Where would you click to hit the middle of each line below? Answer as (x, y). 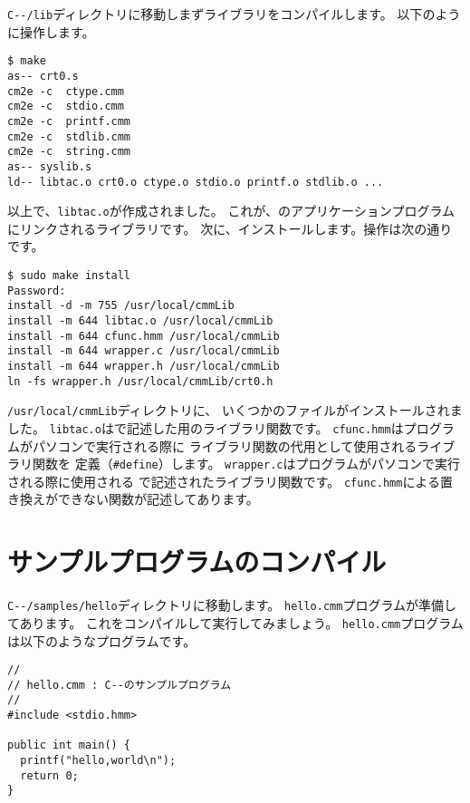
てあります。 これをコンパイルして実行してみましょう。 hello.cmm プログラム (235, 622)
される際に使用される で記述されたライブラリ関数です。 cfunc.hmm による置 (230, 481)
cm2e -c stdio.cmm (66, 106)
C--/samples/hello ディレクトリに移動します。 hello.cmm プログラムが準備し (232, 605)
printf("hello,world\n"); (98, 761)
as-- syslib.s (50, 166)
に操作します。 (51, 31)
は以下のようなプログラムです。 (102, 640)
